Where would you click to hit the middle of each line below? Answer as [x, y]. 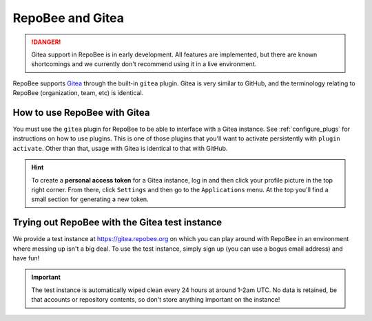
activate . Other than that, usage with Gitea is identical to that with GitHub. [120, 148]
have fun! [26, 258]
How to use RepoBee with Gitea [81, 113]
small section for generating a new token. [90, 199]
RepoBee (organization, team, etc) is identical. [78, 93]
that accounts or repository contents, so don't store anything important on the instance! [156, 300]
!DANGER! [46, 42]
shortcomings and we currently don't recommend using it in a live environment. [144, 64]
